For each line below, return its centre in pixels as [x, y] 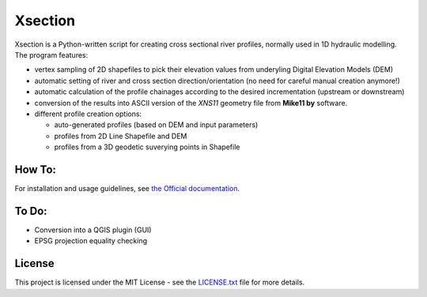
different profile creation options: [88, 114]
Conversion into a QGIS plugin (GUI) [93, 230]
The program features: [51, 55]
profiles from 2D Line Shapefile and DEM [121, 136]
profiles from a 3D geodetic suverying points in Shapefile [147, 147]
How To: [36, 169]
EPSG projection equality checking [91, 241]
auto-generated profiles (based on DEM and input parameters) [156, 125]
